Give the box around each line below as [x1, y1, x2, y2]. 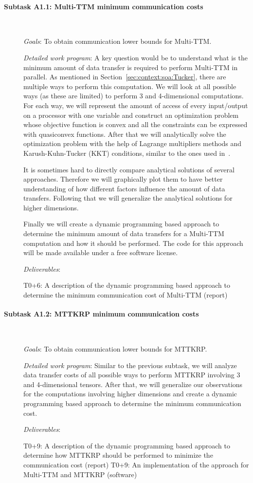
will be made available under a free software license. [23, 247, 178, 258]
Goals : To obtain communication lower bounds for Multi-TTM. [23, 36, 212, 46]
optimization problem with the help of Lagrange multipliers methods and [23, 138, 242, 149]
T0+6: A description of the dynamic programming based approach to [23, 280, 230, 290]
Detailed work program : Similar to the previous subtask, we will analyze [23, 360, 237, 370]
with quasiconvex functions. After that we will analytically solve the [23, 129, 226, 139]
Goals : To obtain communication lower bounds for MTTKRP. [23, 344, 207, 354]
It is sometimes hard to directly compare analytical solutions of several [23, 164, 235, 174]
